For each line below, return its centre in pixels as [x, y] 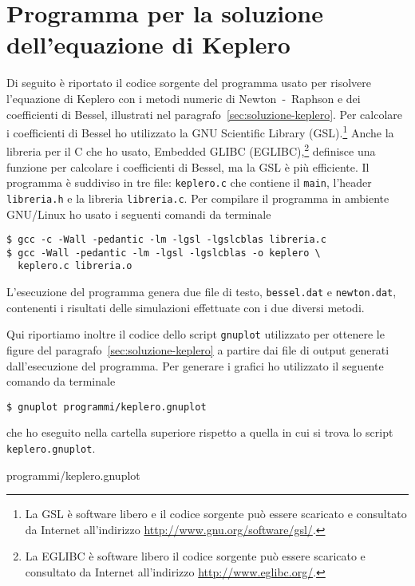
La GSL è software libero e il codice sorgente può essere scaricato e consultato [216, 514]
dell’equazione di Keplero [148, 44]
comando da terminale [61, 381]
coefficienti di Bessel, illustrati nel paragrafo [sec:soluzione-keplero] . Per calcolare [205, 114]
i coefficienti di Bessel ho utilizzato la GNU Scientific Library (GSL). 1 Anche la [200, 131]
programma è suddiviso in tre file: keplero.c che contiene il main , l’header [189, 182]
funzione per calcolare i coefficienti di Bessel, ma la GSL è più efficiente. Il [188, 166]
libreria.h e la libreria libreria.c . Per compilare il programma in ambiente [198, 198]
